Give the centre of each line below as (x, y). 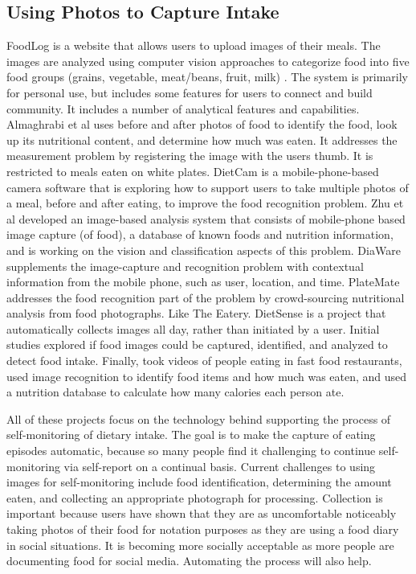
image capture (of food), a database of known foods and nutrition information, (200, 234)
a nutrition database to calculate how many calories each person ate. (175, 392)
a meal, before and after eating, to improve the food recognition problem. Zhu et (205, 203)
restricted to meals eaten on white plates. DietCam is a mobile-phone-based (193, 171)
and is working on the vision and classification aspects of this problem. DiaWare (204, 250)
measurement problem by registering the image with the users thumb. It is (190, 156)
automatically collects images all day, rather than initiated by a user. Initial (193, 328)
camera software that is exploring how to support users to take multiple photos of (208, 187)
